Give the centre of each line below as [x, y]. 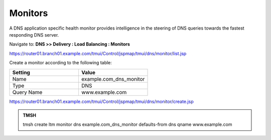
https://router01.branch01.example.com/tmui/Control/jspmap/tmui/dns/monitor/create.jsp [101, 101]
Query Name [27, 92]
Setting [21, 72]
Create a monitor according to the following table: [61, 63]
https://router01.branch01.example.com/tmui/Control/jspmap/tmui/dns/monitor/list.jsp [98, 53]
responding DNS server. [34, 35]
